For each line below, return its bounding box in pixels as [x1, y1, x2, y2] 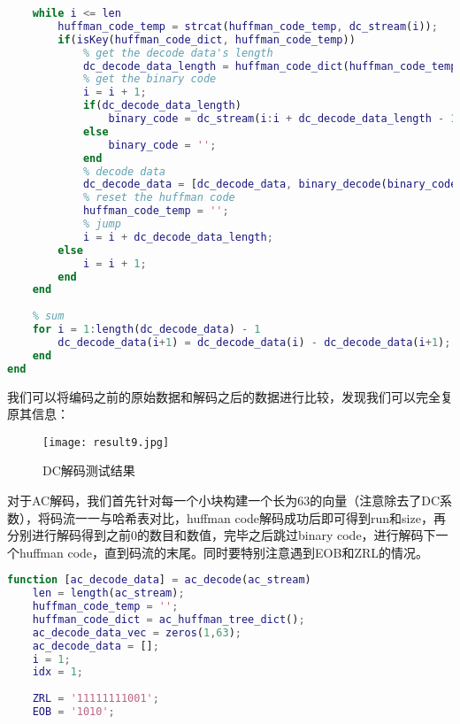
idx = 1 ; [32, 666, 83, 679]
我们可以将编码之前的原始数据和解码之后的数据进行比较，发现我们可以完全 [7, 387, 441, 405]
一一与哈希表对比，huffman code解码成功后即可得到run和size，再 [74, 508, 446, 527]
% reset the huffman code [82, 191, 235, 204]
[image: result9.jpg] [42, 435, 170, 449]
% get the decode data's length [82, 46, 273, 59]
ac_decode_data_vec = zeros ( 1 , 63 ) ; [32, 626, 241, 639]
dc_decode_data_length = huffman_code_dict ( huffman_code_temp [82, 59, 457, 73]
